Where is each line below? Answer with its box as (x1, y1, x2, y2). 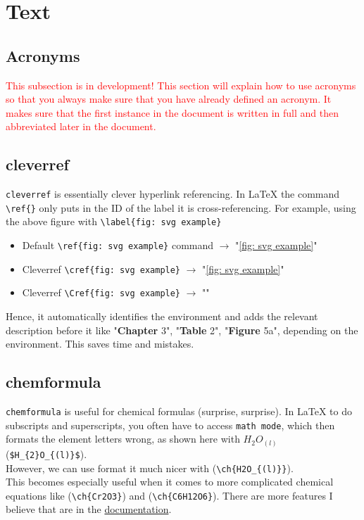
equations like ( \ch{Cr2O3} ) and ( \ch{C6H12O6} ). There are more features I (6, 488, 333, 502)
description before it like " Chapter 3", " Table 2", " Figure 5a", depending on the (6, 322, 358, 337)
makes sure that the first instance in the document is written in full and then (6, 105, 339, 120)
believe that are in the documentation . (6, 502, 172, 516)
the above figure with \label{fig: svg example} (6, 214, 222, 229)
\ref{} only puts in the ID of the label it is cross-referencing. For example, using (6, 200, 356, 215)
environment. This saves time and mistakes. (6, 336, 194, 351)
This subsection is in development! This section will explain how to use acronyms (6, 77, 356, 92)
